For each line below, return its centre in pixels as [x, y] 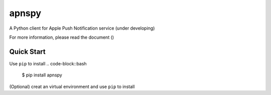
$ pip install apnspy [42, 75]
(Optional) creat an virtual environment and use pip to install [72, 86]
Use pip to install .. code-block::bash [48, 63]
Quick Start [27, 52]
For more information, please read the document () [62, 37]
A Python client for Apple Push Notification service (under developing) [82, 28]
